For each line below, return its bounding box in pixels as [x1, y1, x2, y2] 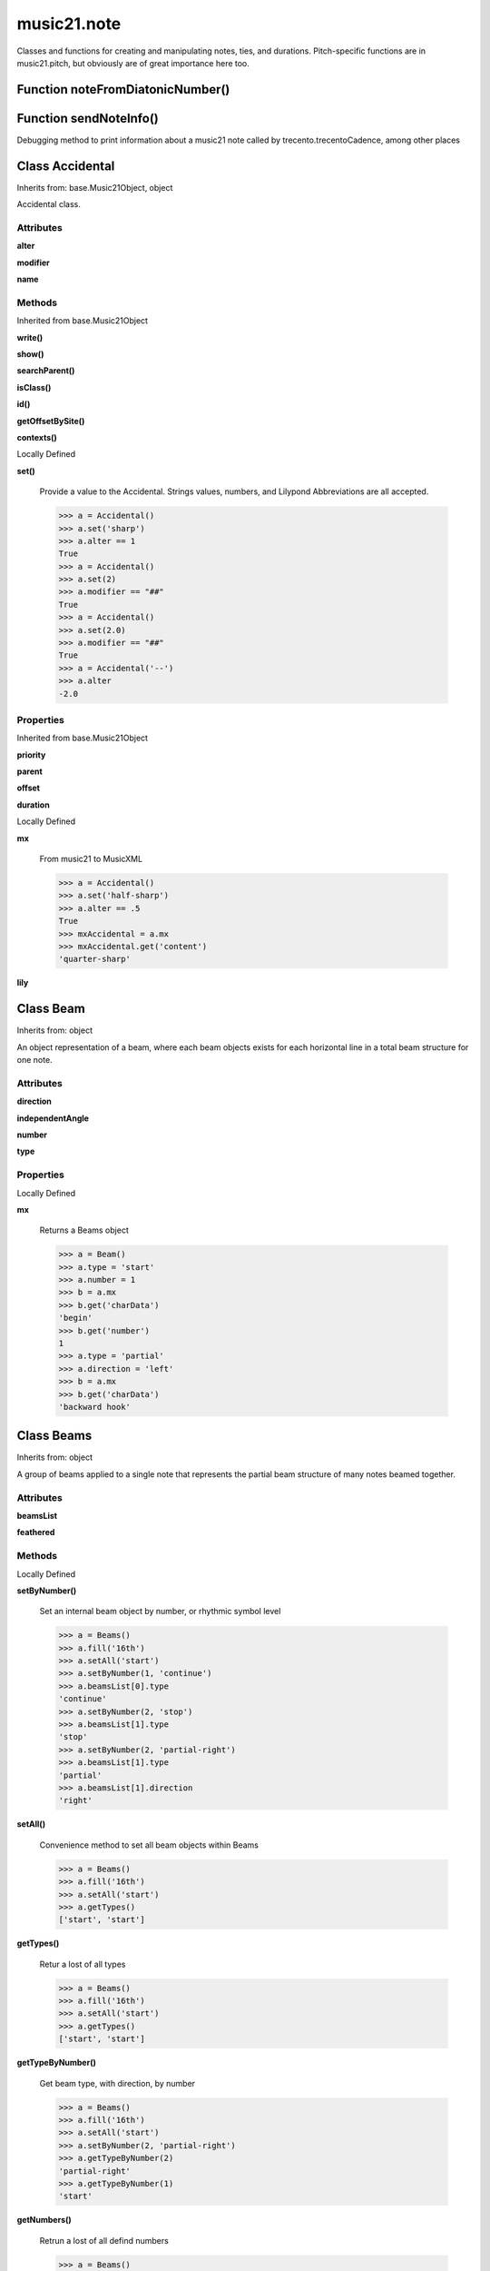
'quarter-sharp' [58, 954, 132, 965]
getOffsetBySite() [16, 415, 85, 426]
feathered [16, 1527, 55, 1538]
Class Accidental [16, 158, 115, 174]
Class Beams [16, 1428, 93, 1443]
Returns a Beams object [39, 1225, 129, 1235]
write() [16, 332, 44, 342]
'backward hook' [58, 1402, 132, 1412]
